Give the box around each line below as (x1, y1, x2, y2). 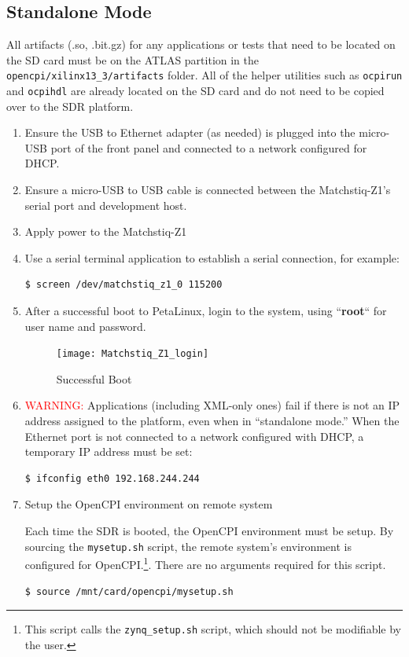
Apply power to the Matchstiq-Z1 (24, 223, 187, 240)
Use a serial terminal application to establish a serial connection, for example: (24, 249, 400, 266)
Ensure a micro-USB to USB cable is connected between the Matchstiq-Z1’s (24, 182, 391, 198)
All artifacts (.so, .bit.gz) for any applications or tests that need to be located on (6, 36, 396, 53)
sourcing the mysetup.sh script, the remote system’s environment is (24, 538, 352, 554)
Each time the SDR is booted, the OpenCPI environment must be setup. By (24, 523, 394, 539)
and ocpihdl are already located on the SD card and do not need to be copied (6, 83, 385, 99)
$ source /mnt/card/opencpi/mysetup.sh (24, 585, 234, 597)
